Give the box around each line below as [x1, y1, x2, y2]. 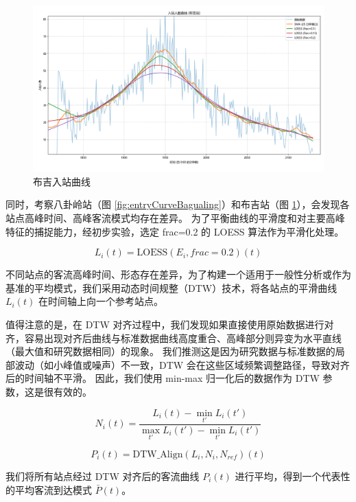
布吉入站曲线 [33, 174, 91, 188]
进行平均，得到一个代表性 [235, 469, 351, 483]
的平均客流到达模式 [5, 482, 92, 497]
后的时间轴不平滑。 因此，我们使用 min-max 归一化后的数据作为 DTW [5, 371, 320, 385]
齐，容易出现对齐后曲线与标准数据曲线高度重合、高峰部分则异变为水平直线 [5, 330, 342, 345]
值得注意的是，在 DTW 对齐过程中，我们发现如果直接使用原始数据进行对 [5, 317, 334, 331]
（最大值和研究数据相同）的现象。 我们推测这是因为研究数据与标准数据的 [5, 344, 335, 358]
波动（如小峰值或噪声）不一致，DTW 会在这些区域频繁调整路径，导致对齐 [14, 357, 350, 372]
